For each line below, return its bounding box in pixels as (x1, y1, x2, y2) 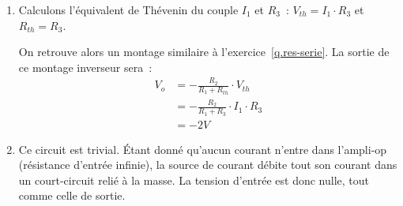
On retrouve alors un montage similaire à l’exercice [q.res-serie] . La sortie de (18, 43, 390, 60)
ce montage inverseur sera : (18, 58, 153, 75)
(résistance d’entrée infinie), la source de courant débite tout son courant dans (18, 156, 397, 173)
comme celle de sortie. (18, 187, 126, 204)
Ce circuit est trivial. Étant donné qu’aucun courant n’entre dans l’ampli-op (18, 140, 387, 157)
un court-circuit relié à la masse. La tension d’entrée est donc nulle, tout (18, 171, 369, 188)
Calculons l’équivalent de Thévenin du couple (18, 2, 239, 17)
